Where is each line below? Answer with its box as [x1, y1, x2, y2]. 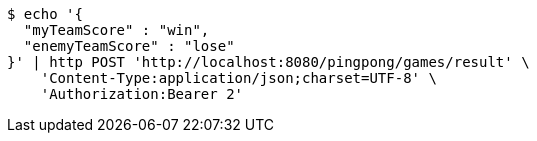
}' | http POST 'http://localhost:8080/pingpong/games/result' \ [7, 54, 530, 70]
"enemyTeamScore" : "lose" [23, 38, 235, 54]
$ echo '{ [7, 6, 83, 22]
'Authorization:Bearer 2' [40, 86, 244, 102]
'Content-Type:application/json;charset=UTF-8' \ [40, 70, 437, 86]
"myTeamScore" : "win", [23, 22, 210, 38]
